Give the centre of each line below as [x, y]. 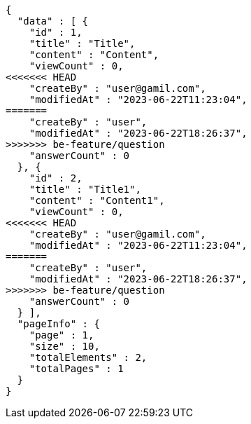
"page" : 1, [62, 335]
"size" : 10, [64, 346]
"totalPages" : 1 [76, 369]
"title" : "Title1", [85, 189]
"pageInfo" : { [58, 324]
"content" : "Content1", [97, 200]
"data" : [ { [53, 21]
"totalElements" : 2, [88, 357]
